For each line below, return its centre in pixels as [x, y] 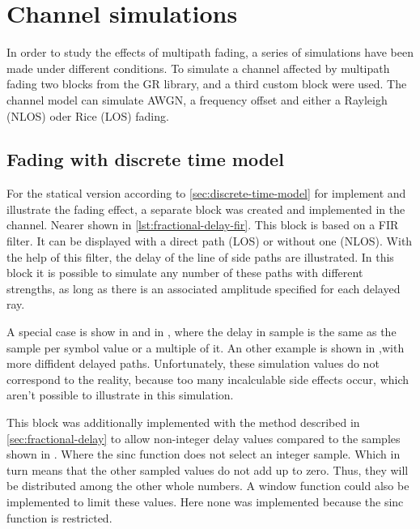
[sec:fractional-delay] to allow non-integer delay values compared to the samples [204, 438]
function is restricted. [59, 517]
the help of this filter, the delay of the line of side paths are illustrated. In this [200, 256]
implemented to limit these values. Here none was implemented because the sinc [205, 501]
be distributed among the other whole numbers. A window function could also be [208, 486]
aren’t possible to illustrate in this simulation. [120, 395]
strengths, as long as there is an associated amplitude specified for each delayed [204, 288]
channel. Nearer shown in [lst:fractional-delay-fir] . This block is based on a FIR [203, 225]
